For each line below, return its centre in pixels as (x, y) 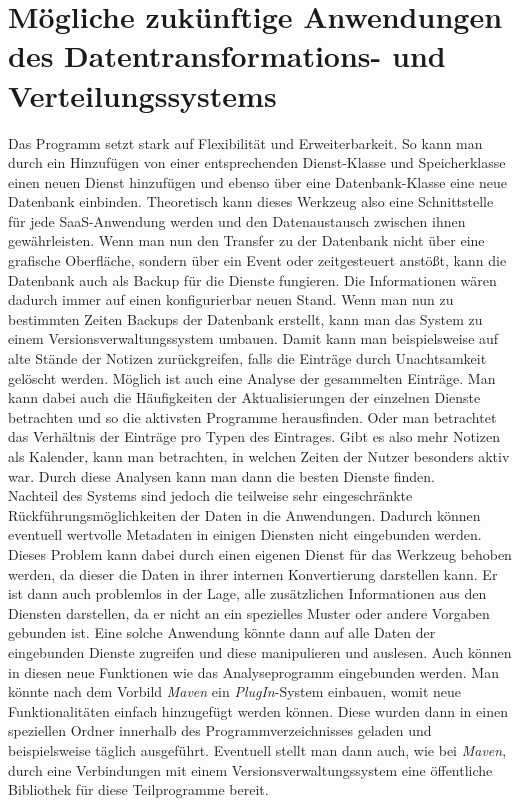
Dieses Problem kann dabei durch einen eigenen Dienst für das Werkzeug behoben (260, 553)
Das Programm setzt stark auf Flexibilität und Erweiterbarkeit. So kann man (245, 142)
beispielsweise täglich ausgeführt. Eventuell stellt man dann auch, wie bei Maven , (257, 749)
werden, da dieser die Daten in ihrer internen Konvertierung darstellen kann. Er (253, 573)
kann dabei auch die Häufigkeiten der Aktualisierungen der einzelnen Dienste (244, 397)
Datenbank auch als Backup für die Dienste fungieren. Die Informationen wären (252, 279)
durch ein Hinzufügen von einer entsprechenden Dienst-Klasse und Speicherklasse (257, 162)
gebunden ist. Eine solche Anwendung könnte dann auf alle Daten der (222, 632)
